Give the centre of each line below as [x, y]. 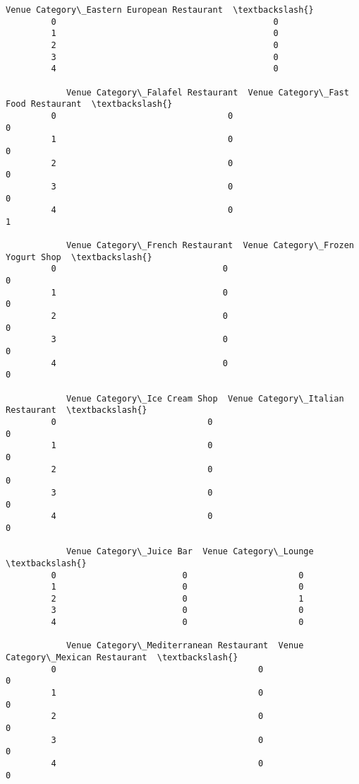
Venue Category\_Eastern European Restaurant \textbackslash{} [160, 10]
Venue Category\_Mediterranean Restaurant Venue [185, 646]
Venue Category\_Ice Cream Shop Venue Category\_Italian [205, 398]
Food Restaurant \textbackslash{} [89, 104]
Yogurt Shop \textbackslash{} [79, 257]
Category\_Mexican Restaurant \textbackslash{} [122, 658]
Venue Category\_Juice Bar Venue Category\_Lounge [190, 552]
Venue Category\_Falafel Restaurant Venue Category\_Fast [207, 92]
